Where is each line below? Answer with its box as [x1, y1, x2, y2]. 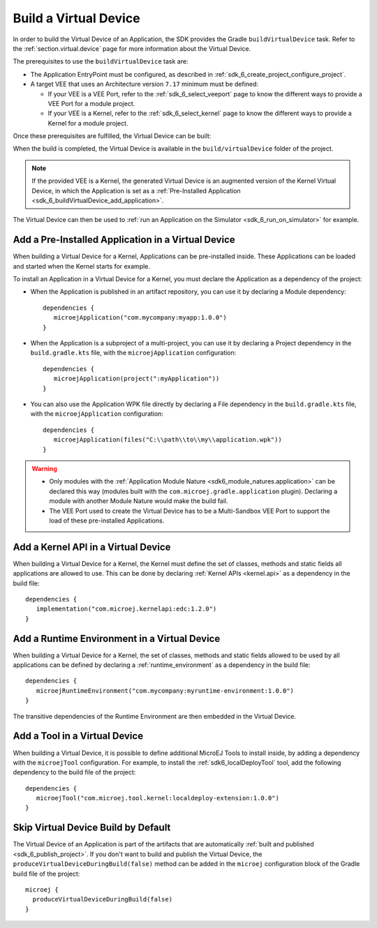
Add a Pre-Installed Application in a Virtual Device [13, 234, 235, 246]
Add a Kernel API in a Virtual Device [13, 541, 171, 553]
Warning [31, 464, 57, 472]
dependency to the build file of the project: [13, 768, 136, 777]
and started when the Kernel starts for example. [13, 262, 150, 270]
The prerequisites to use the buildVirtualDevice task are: [13, 57, 188, 66]
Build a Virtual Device [13, 10, 140, 26]
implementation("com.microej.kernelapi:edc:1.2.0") [36, 605, 217, 613]
